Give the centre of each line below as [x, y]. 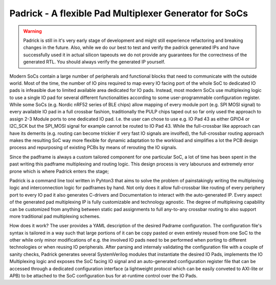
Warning [32, 31]
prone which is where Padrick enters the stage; [59, 171]
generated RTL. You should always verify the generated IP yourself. [94, 62]
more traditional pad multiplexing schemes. [55, 216]
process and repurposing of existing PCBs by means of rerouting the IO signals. [93, 148]
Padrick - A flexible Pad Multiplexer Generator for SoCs [129, 13]
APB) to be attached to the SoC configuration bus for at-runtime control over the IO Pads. [103, 276]
